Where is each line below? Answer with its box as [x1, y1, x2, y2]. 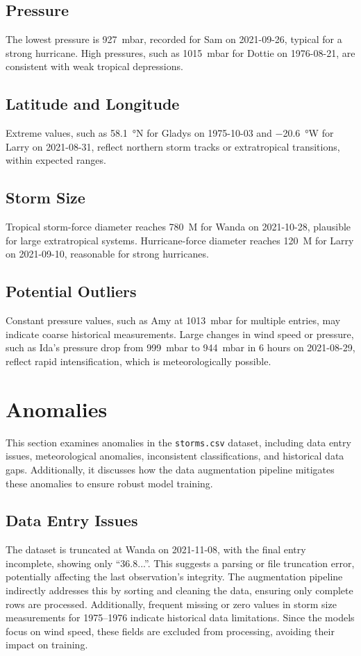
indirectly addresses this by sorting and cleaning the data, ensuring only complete [6, 583, 353, 598]
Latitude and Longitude [6, 93, 180, 115]
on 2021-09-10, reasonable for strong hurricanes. [6, 246, 209, 261]
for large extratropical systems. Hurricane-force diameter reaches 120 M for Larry [6, 233, 354, 247]
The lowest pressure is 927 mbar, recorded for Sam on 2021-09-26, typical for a [6, 32, 342, 47]
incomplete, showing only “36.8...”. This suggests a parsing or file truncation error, [6, 555, 355, 570]
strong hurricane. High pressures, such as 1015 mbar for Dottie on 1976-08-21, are [6, 45, 355, 60]
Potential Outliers [6, 280, 137, 302]
